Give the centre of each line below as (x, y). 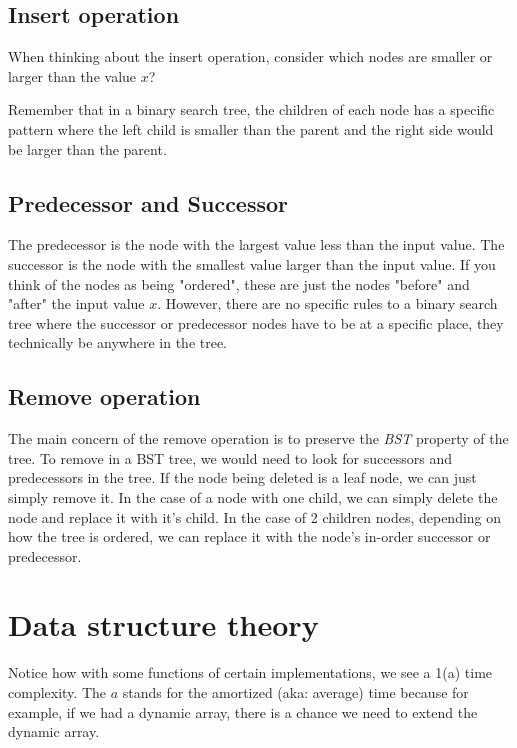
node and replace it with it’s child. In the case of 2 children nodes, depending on (255, 516)
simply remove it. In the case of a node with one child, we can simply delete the (253, 496)
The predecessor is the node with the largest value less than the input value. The (256, 244)
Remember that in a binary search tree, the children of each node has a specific (251, 109)
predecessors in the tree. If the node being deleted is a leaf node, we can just (242, 477)
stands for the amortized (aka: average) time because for (295, 692)
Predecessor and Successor (148, 202)
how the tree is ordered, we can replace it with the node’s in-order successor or (249, 536)
